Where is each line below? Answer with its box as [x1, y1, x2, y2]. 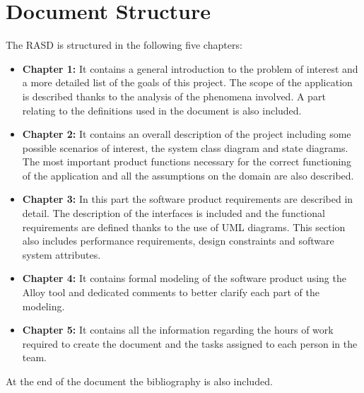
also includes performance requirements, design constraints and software [22, 233, 334, 248]
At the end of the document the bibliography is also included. [6, 374, 273, 388]
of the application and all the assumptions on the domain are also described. [22, 168, 354, 182]
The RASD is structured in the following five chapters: [6, 37, 242, 52]
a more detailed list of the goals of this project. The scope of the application [22, 75, 353, 90]
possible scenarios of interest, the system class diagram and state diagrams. [22, 140, 348, 155]
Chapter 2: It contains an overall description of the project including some [22, 127, 351, 141]
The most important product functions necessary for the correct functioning [22, 154, 352, 169]
